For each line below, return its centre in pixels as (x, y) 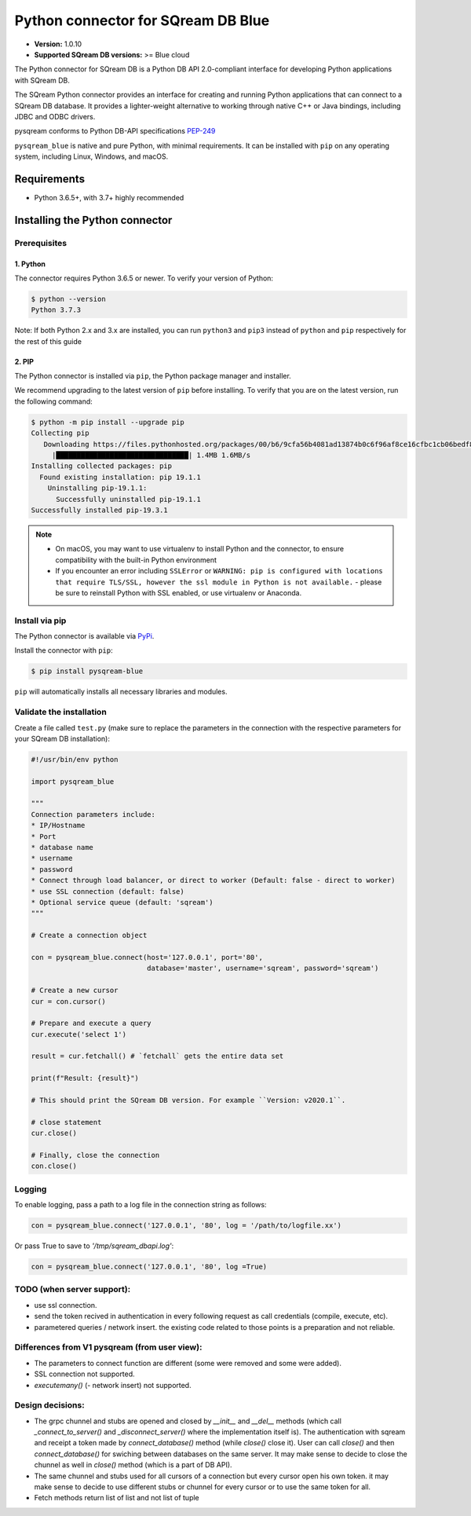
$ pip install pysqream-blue (87, 671)
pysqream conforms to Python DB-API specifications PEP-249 (115, 131)
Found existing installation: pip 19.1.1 (120, 477)
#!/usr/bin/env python (75, 759)
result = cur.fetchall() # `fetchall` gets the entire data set (157, 1056)
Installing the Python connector (93, 220)
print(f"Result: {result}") (85, 1078)
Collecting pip (60, 433)
